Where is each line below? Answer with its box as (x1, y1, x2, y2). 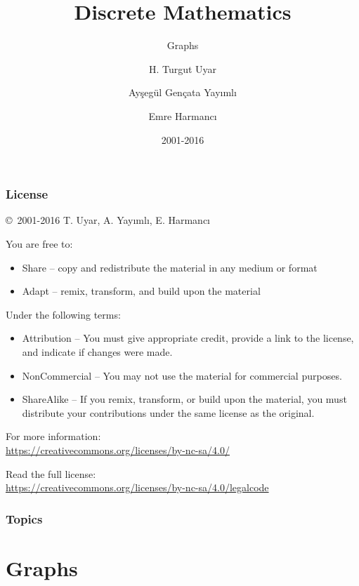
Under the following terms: (6, 307, 121, 321)
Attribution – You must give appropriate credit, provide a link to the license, (22, 331, 354, 345)
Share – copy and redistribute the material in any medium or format (22, 260, 318, 274)
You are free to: (6, 236, 73, 251)
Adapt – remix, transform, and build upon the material (22, 284, 261, 298)
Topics (6, 510, 43, 527)
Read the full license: (6, 466, 96, 481)
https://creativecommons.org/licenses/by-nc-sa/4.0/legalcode (6, 480, 269, 495)
